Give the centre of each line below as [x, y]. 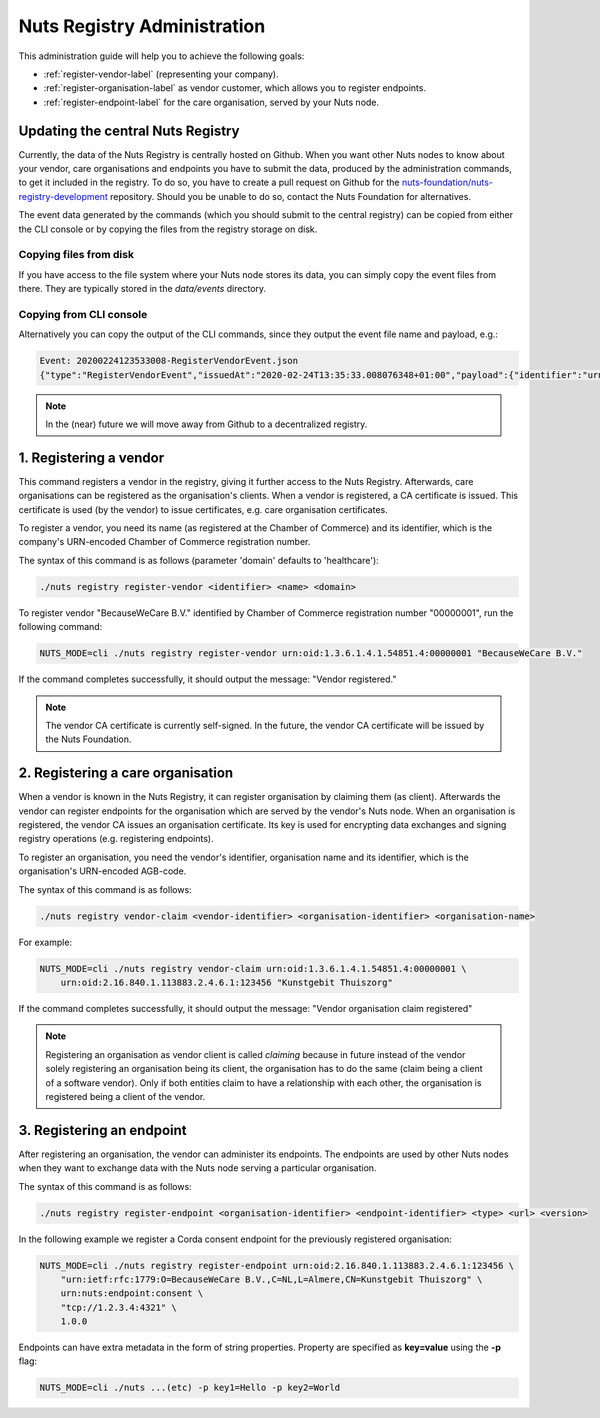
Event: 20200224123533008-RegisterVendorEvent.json [169, 361]
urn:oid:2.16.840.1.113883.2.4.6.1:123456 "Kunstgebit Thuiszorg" [227, 982]
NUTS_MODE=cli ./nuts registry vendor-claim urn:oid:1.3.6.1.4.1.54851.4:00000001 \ [253, 968]
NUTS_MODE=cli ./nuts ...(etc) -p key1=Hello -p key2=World [190, 1388]
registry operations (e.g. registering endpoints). [116, 839]
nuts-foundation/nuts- [447, 182]
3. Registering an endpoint [102, 1130]
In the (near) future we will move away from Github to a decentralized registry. [206, 424]
